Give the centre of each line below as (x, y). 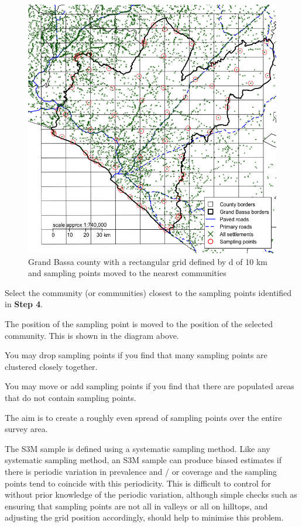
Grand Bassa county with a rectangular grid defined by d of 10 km (148, 261)
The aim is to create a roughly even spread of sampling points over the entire (143, 417)
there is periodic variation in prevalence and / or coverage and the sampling (141, 471)
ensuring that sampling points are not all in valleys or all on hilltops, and (136, 506)
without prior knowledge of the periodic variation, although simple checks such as (151, 494)
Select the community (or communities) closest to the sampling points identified (148, 292)
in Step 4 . (24, 304)
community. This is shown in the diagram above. (92, 335)
